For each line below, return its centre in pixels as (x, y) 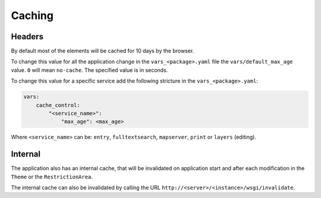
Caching (32, 15)
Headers (27, 37)
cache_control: (58, 105)
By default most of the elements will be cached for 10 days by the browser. (103, 51)
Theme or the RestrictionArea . (52, 177)
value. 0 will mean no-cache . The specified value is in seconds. (89, 70)
